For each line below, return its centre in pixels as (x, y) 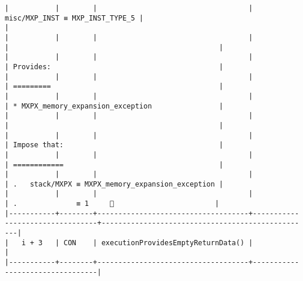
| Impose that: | (114, 145)
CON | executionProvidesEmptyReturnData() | (158, 243)
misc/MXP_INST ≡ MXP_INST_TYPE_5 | (74, 18)
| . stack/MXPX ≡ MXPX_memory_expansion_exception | (114, 184)
